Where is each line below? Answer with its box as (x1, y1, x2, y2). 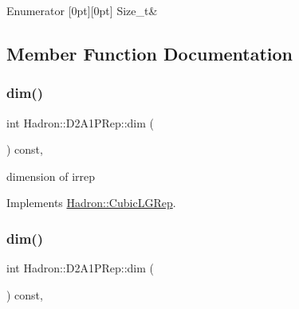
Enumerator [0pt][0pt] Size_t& (6, 2, 158, 18)
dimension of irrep (6, 167, 96, 184)
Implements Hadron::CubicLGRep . (6, 194, 176, 211)
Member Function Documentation (6, 41, 293, 65)
